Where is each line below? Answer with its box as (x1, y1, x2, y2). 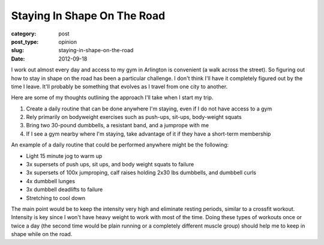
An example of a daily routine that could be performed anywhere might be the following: (11, 141, 229, 148)
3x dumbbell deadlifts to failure (26, 186, 103, 193)
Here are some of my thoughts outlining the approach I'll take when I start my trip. (11, 94, 214, 101)
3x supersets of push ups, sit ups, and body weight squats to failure (26, 161, 194, 168)
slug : (11, 47, 24, 54)
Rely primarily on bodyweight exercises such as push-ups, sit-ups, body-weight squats (26, 113, 242, 121)
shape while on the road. (11, 231, 73, 238)
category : (11, 30, 37, 37)
